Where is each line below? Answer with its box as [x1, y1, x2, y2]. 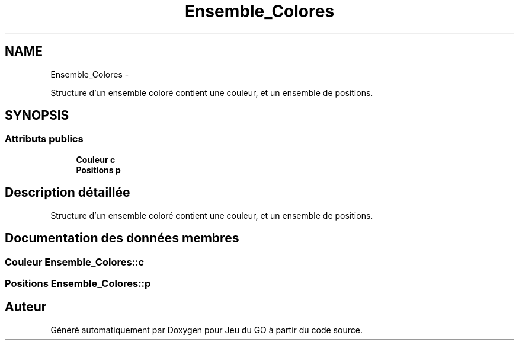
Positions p [76, 164, 121, 175]
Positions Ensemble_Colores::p [5, 277, 151, 289]
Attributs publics [5, 133, 84, 145]
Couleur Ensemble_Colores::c [5, 255, 145, 268]
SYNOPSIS [5, 108, 69, 123]
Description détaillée [5, 185, 130, 200]
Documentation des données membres [5, 231, 239, 246]
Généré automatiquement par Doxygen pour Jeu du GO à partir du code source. [50, 324, 363, 335]
